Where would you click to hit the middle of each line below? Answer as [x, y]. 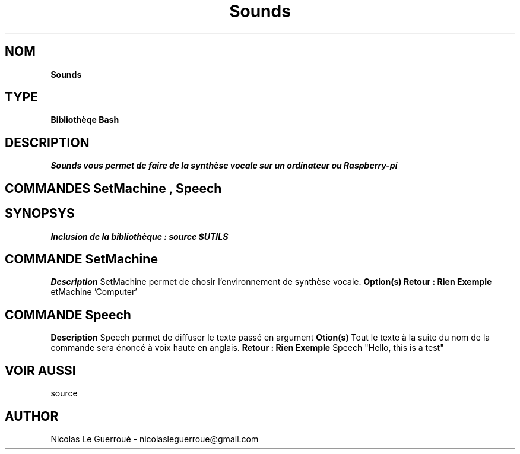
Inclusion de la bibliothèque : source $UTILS [139, 236]
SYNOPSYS [40, 214]
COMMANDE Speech [68, 315]
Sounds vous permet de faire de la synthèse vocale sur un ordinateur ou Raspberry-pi [224, 166]
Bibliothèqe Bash [85, 120]
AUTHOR [32, 416]
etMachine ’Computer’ [94, 292]
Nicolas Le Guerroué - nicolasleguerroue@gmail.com [155, 439]
